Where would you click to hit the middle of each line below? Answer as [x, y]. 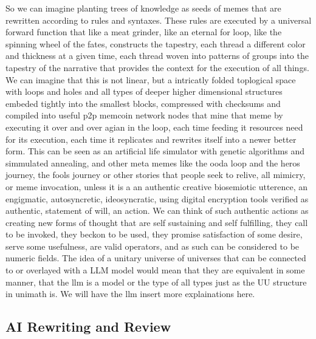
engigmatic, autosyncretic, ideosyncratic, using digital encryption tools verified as [157, 198]
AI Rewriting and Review [88, 327]
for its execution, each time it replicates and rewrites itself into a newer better [151, 139]
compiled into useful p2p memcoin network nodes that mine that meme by [144, 115]
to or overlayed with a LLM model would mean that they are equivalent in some [155, 270]
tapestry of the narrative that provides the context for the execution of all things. [157, 67]
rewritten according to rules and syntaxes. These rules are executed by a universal [159, 20]
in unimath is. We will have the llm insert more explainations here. [130, 294]
